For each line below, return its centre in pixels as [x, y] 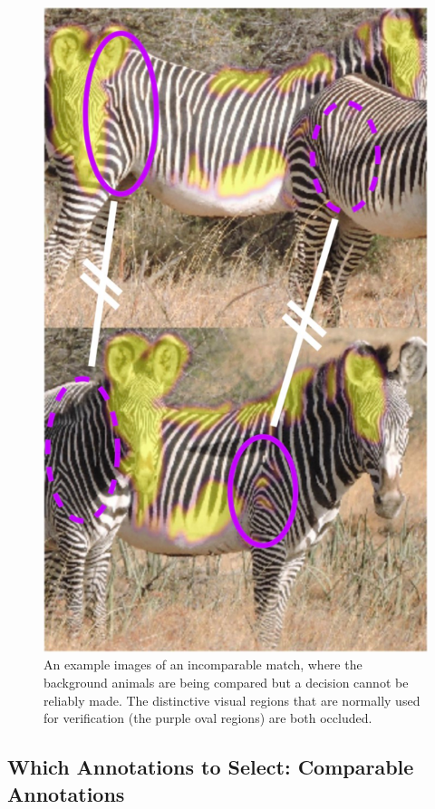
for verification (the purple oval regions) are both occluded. [208, 718]
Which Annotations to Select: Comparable [211, 767]
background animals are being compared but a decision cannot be [226, 682]
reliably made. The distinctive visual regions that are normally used [232, 700]
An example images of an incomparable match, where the [203, 665]
